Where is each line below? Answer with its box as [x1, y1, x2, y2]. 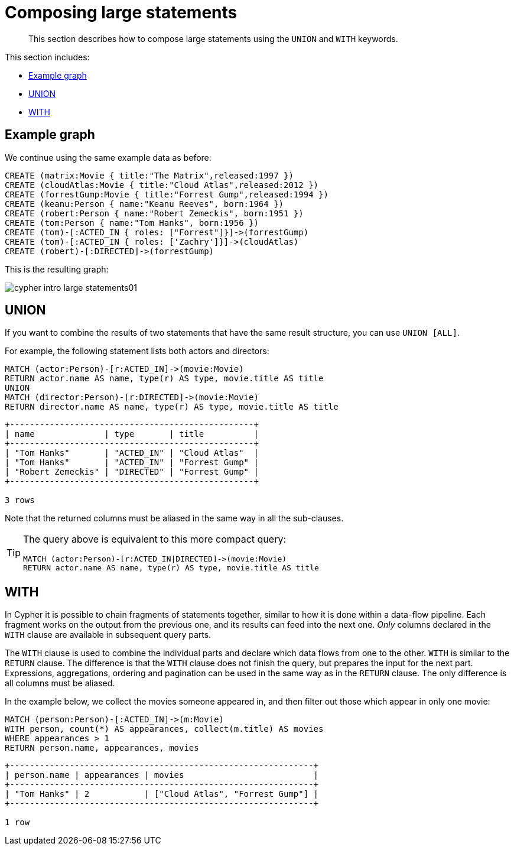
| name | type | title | [5, 429, 259, 439]
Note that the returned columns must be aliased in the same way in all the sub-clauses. [5, 513, 344, 524]
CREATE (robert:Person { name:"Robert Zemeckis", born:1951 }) [5, 208, 304, 218]
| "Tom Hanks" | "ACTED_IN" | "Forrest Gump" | [5, 458, 259, 468]
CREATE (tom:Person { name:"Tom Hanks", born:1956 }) [5, 218, 259, 228]
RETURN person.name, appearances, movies [5, 743, 199, 753]
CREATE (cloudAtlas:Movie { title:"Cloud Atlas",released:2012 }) [5, 180, 319, 190]
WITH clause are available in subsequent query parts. [5, 630, 212, 640]
